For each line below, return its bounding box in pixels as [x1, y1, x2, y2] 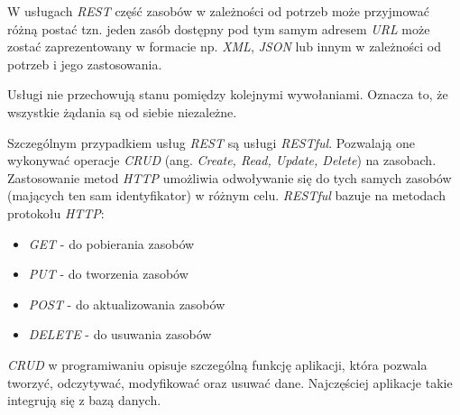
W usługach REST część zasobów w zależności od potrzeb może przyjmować [7, 2, 430, 20]
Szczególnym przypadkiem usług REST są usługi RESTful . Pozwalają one [7, 133, 416, 152]
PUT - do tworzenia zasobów [28, 264, 189, 283]
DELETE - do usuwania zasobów [28, 325, 212, 344]
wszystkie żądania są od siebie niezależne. [7, 102, 237, 121]
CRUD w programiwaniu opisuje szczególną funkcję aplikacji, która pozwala [7, 355, 428, 373]
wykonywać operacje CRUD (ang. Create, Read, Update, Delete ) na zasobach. [7, 151, 437, 170]
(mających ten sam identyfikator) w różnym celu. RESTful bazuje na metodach [7, 186, 446, 205]
